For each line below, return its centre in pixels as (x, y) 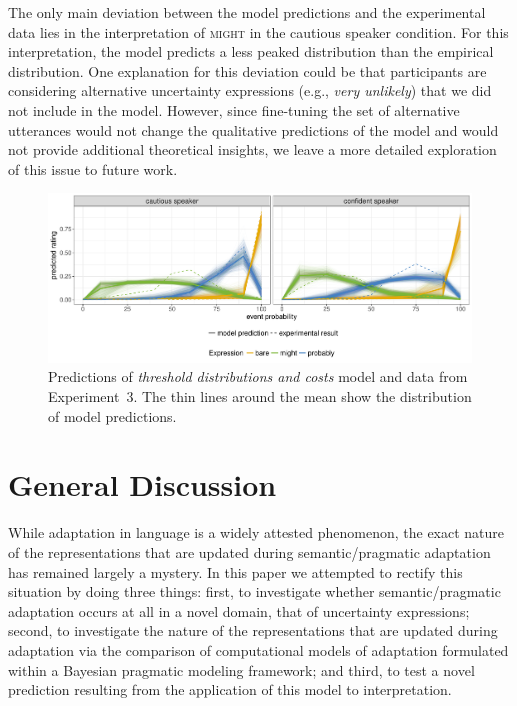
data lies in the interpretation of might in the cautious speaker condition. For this (258, 31)
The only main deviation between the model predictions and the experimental (247, 12)
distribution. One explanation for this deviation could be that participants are (247, 70)
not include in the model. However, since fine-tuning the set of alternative (234, 109)
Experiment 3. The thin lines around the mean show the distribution (260, 396)
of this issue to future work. (93, 168)
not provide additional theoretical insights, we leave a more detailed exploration (252, 149)
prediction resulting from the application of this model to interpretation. (230, 689)
